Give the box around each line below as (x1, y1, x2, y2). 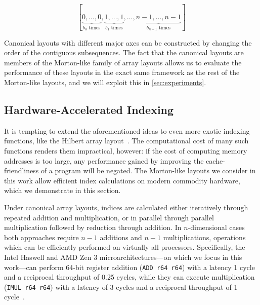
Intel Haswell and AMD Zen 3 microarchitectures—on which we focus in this (4, 251, 242, 262)
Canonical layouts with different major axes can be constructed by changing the (4, 37, 252, 48)
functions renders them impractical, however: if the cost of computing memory (4, 145, 247, 156)
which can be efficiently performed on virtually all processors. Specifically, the (4, 242, 245, 252)
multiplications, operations (163, 232, 246, 242)
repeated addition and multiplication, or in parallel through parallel (4, 212, 214, 222)
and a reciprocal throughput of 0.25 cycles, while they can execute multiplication (4, 272, 255, 282)
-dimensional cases (188, 222, 245, 233)
